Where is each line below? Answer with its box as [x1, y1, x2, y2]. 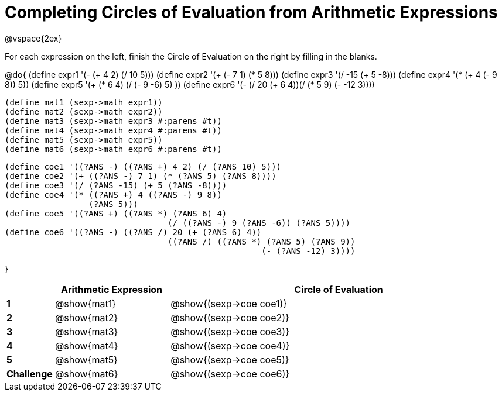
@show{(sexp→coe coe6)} [170, 367, 290, 380]
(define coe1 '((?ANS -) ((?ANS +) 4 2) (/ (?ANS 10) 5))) [5, 161, 282, 171]
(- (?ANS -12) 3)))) [261, 246, 356, 256]
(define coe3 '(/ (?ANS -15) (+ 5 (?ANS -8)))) [5, 180, 227, 190]
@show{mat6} [54, 367, 118, 380]
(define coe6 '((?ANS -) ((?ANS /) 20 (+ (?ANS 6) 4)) [5, 227, 262, 237]
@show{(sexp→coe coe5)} [170, 353, 289, 366]
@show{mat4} [54, 339, 118, 352]
